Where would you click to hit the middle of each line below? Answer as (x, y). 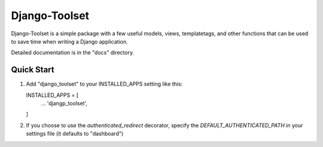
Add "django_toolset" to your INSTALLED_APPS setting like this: (104, 84)
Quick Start (33, 70)
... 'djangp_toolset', (64, 103)
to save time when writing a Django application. (69, 41)
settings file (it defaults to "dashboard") (75, 134)
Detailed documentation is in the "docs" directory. (73, 53)
